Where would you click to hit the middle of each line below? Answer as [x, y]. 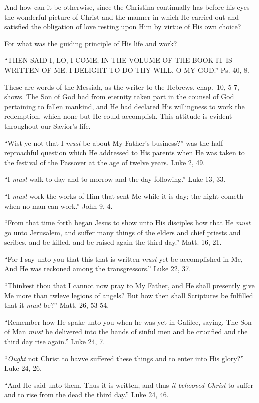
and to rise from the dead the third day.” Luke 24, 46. [86, 395]
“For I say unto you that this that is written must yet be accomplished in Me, [123, 259]
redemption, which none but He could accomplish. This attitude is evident [118, 116]
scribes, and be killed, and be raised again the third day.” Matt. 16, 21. [113, 242]
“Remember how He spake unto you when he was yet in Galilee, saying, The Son [128, 322]
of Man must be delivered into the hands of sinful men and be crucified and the [126, 332]
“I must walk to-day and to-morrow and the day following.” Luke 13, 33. [115, 179]
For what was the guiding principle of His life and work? [91, 43]
